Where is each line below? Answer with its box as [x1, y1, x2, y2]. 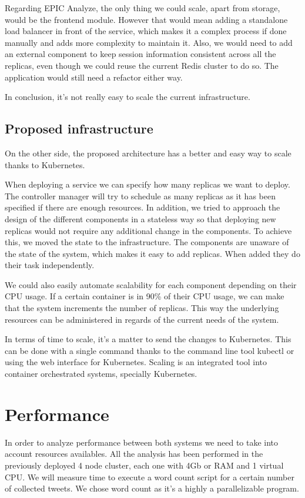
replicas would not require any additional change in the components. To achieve [5, 224, 292, 236]
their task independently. [5, 259, 95, 271]
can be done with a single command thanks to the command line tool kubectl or [5, 344, 294, 356]
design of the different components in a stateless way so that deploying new [5, 212, 276, 225]
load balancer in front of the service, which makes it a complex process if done [5, 25, 287, 37]
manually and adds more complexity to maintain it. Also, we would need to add [5, 36, 293, 48]
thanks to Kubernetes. [5, 158, 85, 171]
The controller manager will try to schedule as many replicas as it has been [5, 189, 276, 202]
